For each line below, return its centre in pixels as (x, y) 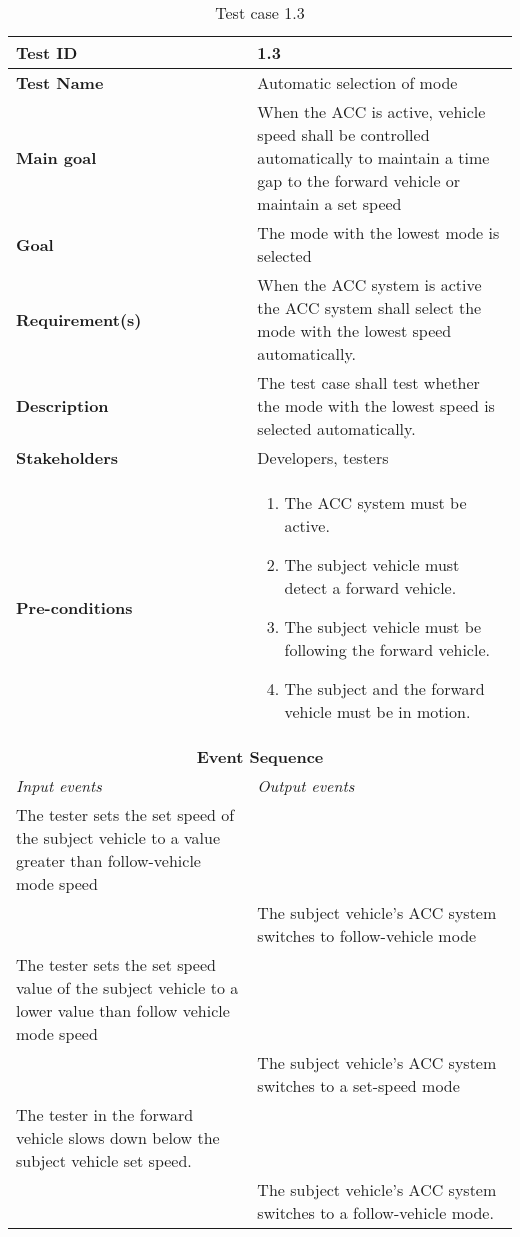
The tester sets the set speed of (125, 814)
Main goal (56, 157)
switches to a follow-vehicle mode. (375, 1212)
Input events (59, 785)
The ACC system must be (375, 502)
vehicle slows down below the (118, 1137)
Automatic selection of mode (357, 82)
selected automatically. (336, 428)
